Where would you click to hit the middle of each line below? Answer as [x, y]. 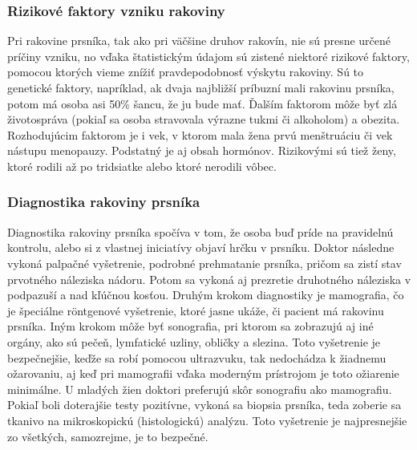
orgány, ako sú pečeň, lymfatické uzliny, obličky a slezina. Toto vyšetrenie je [194, 341]
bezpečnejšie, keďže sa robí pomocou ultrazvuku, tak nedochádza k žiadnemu [197, 357]
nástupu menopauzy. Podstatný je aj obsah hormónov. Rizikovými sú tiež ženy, [202, 150]
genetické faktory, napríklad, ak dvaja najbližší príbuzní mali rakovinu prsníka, [201, 87]
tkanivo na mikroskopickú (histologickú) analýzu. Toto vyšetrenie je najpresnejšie [207, 420]
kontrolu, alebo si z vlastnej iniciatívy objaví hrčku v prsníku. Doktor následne [201, 247]
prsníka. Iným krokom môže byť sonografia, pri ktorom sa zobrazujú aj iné [190, 326]
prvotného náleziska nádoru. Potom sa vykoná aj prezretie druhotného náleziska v [209, 279]
